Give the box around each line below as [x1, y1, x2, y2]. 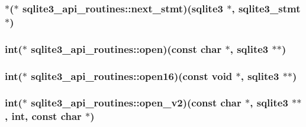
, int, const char [5, 109, 82, 123]
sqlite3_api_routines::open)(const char [31, 41, 222, 56]
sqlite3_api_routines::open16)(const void [31, 68, 233, 83]
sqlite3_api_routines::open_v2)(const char [31, 95, 241, 110]
